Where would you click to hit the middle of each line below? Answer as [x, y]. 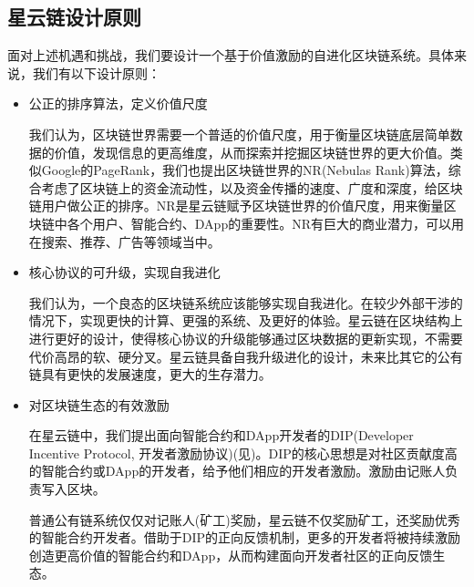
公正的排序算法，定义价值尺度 [118, 103]
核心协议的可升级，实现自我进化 [124, 272]
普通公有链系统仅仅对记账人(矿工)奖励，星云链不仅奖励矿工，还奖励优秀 [244, 519]
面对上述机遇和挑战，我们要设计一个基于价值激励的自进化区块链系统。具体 [231, 55]
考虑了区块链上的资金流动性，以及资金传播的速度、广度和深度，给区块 [252, 187]
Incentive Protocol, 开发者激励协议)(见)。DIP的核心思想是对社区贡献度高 [243, 453]
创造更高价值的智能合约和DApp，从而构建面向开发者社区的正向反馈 [231, 555]
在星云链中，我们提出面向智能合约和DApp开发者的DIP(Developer [221, 435]
